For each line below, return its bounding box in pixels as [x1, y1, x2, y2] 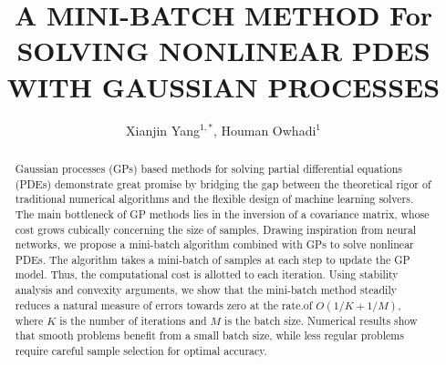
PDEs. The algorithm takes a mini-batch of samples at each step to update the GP [15, 251, 410, 267]
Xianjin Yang [126, 120, 200, 139]
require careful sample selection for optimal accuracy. [15, 343, 267, 359]
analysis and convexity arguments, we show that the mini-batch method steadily [15, 282, 397, 298]
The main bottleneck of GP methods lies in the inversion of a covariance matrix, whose [15, 206, 430, 221]
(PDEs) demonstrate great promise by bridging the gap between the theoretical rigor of [15, 176, 431, 191]
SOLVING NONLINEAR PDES [16, 32, 430, 69]
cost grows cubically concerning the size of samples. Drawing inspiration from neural [15, 221, 417, 237]
